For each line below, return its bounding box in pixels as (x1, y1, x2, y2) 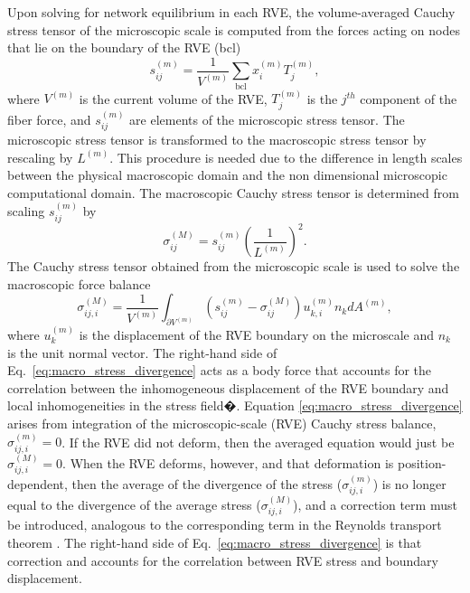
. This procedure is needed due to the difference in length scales (109, 147, 463, 166)
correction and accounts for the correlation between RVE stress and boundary (7, 551, 438, 569)
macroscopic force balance (7, 274, 151, 293)
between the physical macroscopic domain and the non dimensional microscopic (7, 165, 447, 184)
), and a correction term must (293, 495, 457, 514)
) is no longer (372, 474, 446, 493)
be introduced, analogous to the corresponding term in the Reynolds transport (7, 515, 442, 534)
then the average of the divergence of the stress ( (71, 474, 343, 493)
